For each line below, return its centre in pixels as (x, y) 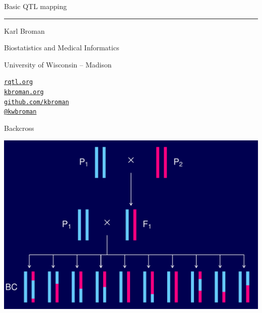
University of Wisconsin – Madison (58, 64)
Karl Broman (24, 30)
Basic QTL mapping (36, 6)
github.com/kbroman (37, 102)
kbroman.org (24, 92)
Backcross (19, 128)
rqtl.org (19, 82)
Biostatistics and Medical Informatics (62, 48)
